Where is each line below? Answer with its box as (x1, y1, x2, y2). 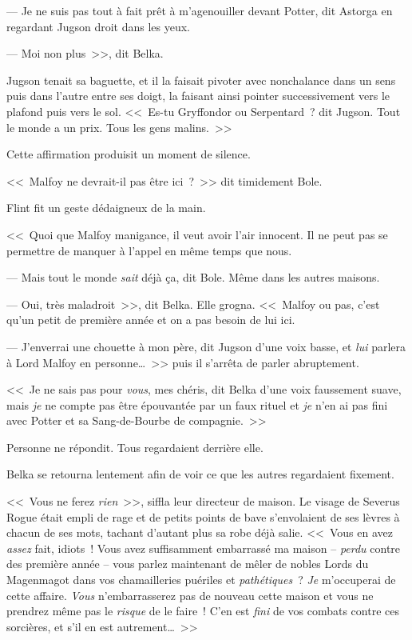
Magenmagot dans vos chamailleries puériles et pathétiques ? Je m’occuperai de (6, 571, 396, 588)
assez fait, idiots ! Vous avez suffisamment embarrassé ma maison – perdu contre (6, 539, 401, 556)
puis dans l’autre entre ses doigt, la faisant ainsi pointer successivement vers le (6, 87, 390, 104)
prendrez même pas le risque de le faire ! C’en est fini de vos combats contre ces (6, 602, 399, 619)
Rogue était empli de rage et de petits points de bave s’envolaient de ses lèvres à (6, 508, 400, 525)
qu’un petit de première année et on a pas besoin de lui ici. (6, 311, 295, 328)
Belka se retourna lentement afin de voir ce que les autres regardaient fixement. (6, 466, 394, 482)
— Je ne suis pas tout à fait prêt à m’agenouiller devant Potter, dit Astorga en (6, 2, 393, 18)
